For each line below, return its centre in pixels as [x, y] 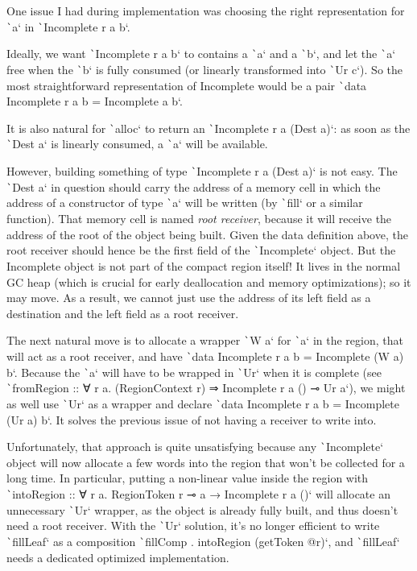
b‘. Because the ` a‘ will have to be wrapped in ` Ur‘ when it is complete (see [194, 372]
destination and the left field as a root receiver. [123, 313]
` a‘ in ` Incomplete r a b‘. [68, 26]
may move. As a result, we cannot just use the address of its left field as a [189, 298]
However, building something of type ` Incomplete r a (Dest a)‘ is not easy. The [202, 171]
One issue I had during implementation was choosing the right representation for [206, 10]
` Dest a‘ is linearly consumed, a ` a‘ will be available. [137, 144]
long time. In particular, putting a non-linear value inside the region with [188, 478]
